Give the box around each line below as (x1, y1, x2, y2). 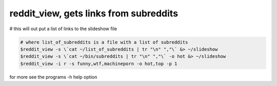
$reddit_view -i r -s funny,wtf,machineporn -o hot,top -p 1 (20, 60, 177, 67)
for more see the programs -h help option (9, 74, 97, 80)
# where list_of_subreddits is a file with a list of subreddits (20, 39, 188, 45)
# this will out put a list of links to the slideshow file (9, 26, 117, 32)
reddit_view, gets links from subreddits (9, 8, 179, 19)
